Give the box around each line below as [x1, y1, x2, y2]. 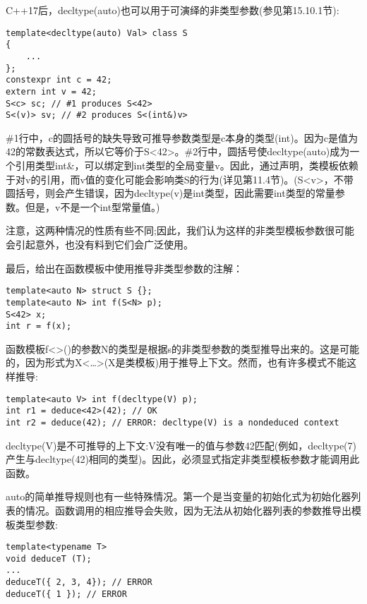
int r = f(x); [6, 321, 72, 332]
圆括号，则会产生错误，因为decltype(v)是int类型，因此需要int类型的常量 [6, 186, 335, 200]
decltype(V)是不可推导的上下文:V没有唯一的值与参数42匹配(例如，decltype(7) [6, 437, 357, 452]
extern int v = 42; [6, 86, 97, 97]
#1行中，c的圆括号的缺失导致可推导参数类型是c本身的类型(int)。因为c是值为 [6, 130, 358, 145]
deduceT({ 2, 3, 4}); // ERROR [6, 577, 152, 588]
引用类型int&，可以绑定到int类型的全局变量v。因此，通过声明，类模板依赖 [15, 158, 359, 173]
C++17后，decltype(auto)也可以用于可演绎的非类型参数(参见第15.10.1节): [6, 3, 339, 17]
